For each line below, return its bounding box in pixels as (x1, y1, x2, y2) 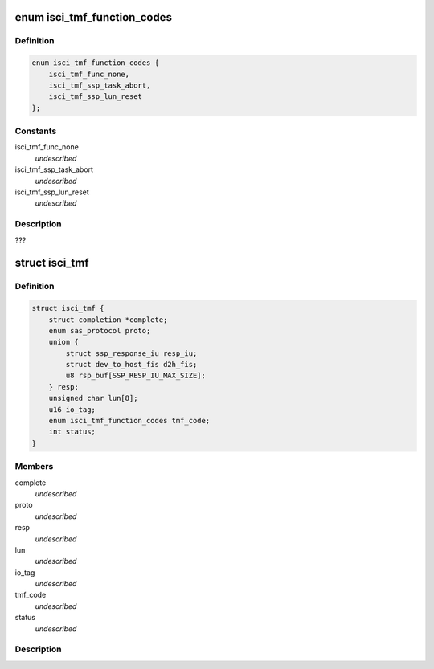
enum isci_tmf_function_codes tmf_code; (48, 416, 211, 426)
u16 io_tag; (48, 405, 96, 414)
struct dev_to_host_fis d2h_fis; (65, 360, 198, 369)
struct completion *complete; (48, 315, 168, 324)
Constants (14, 125, 57, 137)
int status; (48, 427, 96, 437)
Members (14, 461, 54, 472)
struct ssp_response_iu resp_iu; (65, 349, 198, 357)
